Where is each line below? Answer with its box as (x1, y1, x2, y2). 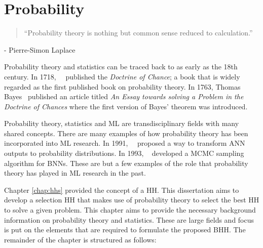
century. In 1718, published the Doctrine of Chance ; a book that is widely (4, 71, 240, 81)
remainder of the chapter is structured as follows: (4, 234, 157, 244)
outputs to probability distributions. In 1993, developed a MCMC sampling (4, 148, 244, 158)
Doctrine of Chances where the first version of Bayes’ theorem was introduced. (4, 101, 248, 111)
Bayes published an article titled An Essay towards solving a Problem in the (4, 91, 244, 102)
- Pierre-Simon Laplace (4, 44, 76, 55)
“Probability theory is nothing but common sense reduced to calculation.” (24, 27, 253, 38)
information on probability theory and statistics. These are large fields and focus (4, 214, 254, 225)
